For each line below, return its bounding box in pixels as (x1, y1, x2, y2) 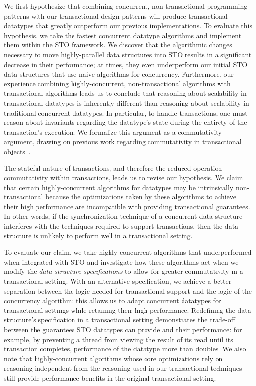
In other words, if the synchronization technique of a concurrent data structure (4, 211, 243, 221)
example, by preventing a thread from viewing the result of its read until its (4, 334, 233, 344)
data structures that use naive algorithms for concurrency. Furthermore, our (4, 69, 234, 79)
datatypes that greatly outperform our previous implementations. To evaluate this (4, 20, 252, 31)
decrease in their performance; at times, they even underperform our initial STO (4, 59, 248, 69)
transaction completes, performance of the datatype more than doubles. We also (4, 344, 246, 354)
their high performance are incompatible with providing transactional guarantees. (4, 201, 250, 211)
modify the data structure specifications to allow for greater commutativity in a (4, 266, 243, 276)
